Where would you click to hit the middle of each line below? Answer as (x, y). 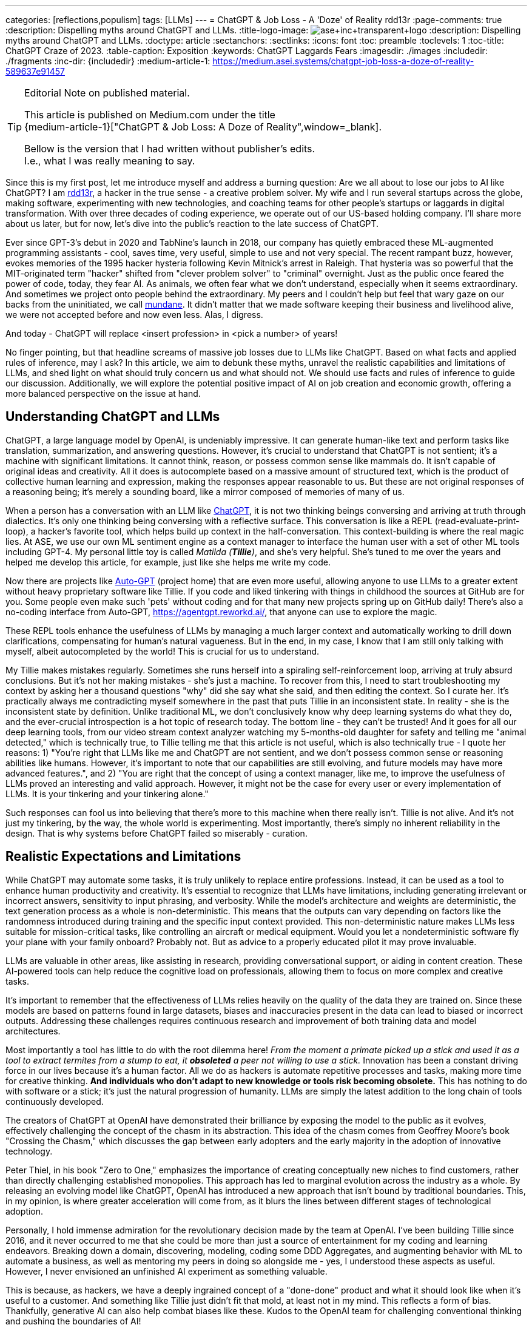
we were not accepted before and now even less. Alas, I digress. (134, 315)
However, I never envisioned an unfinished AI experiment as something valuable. (167, 1271)
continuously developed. (55, 1101)
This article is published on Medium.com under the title (150, 115)
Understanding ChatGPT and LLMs (113, 417)
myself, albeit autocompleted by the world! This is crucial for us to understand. (163, 651)
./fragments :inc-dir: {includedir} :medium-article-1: (108, 61)
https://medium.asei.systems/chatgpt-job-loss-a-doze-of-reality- (343, 61)
